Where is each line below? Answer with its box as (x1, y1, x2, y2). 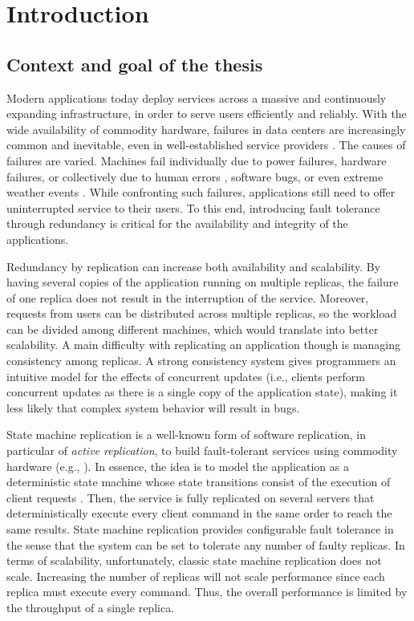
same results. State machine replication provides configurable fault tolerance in (6, 521, 394, 538)
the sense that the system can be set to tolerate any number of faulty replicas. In (6, 536, 405, 553)
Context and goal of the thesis (6, 51, 263, 76)
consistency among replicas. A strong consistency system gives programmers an (6, 352, 396, 369)
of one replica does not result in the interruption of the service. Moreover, (6, 289, 369, 306)
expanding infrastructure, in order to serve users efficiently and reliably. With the (6, 105, 407, 122)
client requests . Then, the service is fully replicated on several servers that (6, 489, 375, 505)
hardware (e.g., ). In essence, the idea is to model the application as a (6, 457, 349, 474)
